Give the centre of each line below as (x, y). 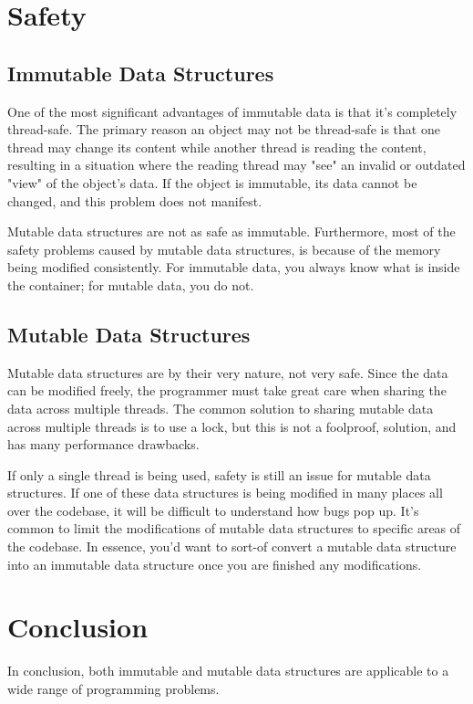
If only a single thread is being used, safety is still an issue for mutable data (219, 474)
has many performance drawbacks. (103, 444)
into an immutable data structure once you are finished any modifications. (215, 564)
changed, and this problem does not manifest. (135, 200)
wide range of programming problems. (113, 688)
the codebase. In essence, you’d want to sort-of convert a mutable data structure (232, 546)
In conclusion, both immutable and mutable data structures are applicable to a (228, 671)
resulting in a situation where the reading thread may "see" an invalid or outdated (236, 165)
